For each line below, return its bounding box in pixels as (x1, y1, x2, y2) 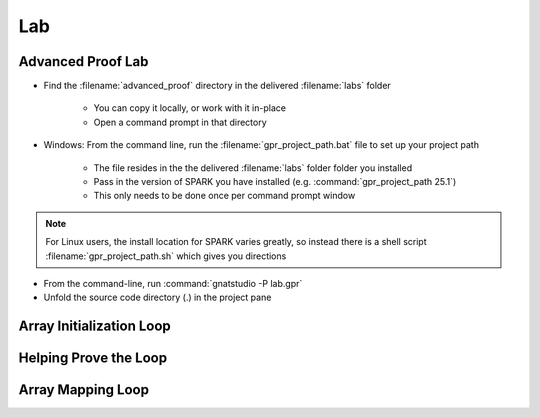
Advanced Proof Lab (18, 53, 149, 70)
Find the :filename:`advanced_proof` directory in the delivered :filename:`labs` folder (43, 80, 392, 92)
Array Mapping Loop (18, 381, 150, 399)
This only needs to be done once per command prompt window (93, 190, 356, 202)
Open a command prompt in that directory (93, 116, 267, 128)
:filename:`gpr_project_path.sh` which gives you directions (45, 250, 287, 262)
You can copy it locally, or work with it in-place (93, 102, 287, 114)
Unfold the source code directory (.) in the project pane (43, 291, 272, 304)
